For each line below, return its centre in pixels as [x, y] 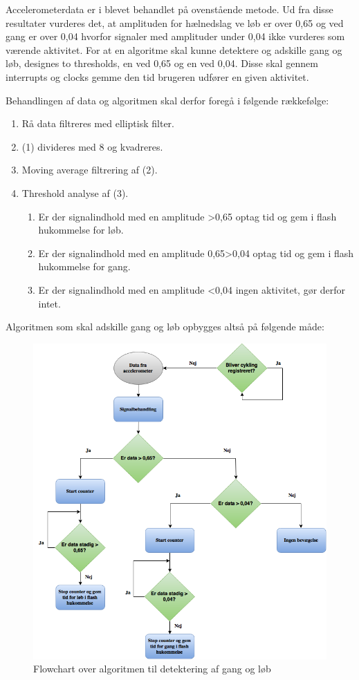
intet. [49, 303]
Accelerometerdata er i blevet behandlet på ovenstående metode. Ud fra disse [169, 9]
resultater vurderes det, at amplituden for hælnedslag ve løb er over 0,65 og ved [175, 22]
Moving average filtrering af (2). [90, 170]
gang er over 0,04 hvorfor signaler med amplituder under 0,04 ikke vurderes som [175, 36]
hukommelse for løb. [81, 230]
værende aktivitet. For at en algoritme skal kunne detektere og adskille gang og [174, 49]
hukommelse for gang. [84, 266]
